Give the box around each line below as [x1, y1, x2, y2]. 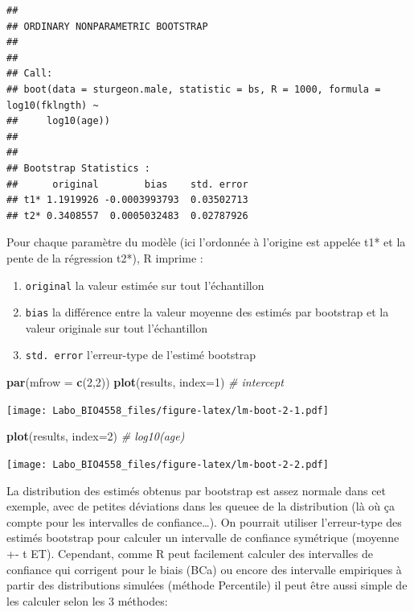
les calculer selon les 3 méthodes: [6, 592, 168, 609]
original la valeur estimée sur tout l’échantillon [25, 276, 264, 293]
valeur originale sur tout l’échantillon [25, 319, 207, 336]
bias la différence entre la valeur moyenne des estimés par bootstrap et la [25, 304, 389, 320]
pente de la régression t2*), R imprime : [6, 249, 203, 266]
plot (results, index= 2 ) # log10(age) [6, 428, 185, 445]
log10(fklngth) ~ [6, 99, 99, 111]
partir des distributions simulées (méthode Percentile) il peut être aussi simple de [6, 577, 408, 593]
